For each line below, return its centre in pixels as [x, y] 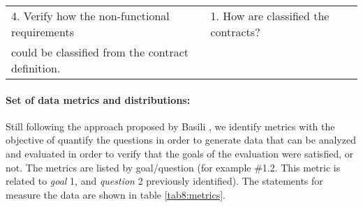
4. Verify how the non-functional [90, 16]
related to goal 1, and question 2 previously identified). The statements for [164, 181]
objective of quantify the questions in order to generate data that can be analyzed [181, 140]
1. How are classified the [270, 16]
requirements [43, 32]
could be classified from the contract [100, 52]
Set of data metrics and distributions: [98, 99]
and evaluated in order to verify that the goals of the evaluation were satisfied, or [180, 153]
